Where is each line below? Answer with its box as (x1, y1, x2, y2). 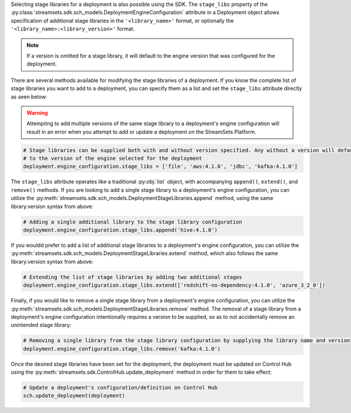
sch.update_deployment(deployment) (23, 393, 125, 399)
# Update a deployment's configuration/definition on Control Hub (23, 384, 218, 391)
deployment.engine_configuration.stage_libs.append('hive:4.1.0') (23, 226, 218, 233)
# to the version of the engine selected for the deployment (23, 155, 202, 162)
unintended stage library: (11, 322, 71, 329)
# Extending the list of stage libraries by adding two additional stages (23, 274, 243, 280)
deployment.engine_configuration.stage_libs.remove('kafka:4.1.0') (23, 345, 221, 352)
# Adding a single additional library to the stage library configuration (23, 218, 243, 225)
